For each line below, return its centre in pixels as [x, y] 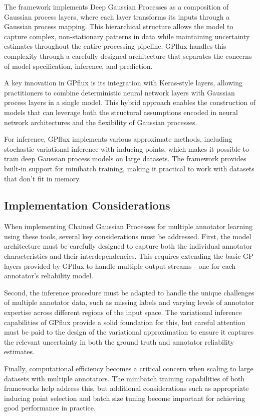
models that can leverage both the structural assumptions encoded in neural [121, 112]
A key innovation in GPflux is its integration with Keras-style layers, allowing [123, 83]
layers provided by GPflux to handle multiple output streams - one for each [120, 266]
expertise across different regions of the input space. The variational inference [123, 312]
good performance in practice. [50, 408]
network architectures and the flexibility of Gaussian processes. [101, 122]
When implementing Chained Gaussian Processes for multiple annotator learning [128, 226]
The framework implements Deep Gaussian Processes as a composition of [116, 7]
